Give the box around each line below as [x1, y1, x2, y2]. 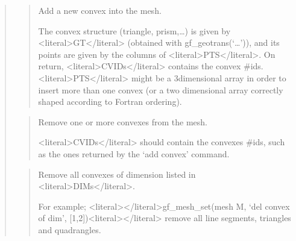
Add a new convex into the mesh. [38, 4, 162, 16]
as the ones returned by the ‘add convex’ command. [38, 147, 230, 160]
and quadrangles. [38, 223, 101, 236]
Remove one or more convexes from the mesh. [38, 115, 207, 128]
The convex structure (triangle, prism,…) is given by [38, 24, 231, 37]
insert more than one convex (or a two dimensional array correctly [38, 83, 283, 96]
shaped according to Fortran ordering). [38, 95, 182, 108]
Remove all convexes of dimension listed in [38, 167, 196, 180]
